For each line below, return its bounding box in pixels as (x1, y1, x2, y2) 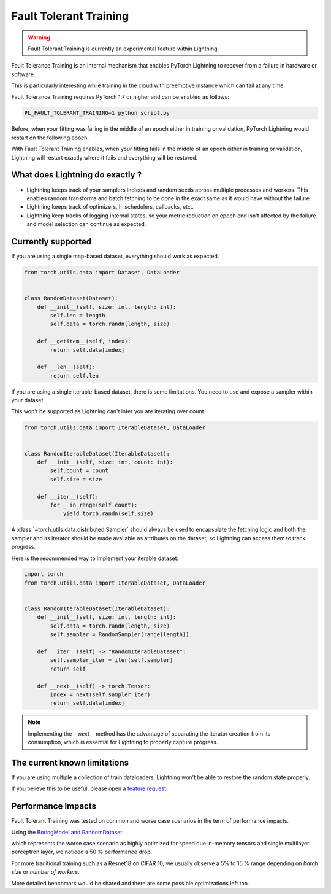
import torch (24, 571, 64, 578)
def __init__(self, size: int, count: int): (37, 459, 173, 465)
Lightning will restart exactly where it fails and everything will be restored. (11, 154, 198, 161)
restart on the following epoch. (11, 134, 89, 141)
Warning (28, 34, 50, 41)
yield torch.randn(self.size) (63, 510, 154, 517)
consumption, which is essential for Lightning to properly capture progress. (28, 739, 218, 746)
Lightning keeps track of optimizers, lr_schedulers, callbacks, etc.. (26, 203, 194, 211)
